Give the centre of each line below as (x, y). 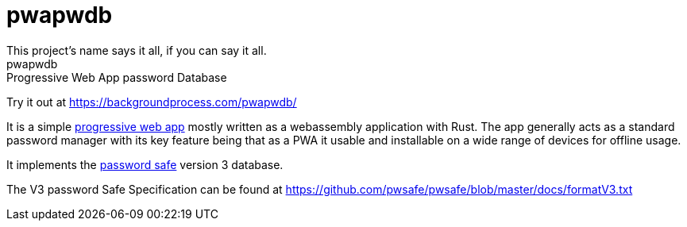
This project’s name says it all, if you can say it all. (137, 50)
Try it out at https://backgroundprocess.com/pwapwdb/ (152, 102)
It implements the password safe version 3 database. (145, 164)
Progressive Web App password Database (117, 77)
